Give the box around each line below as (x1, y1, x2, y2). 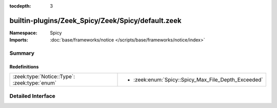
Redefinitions (9, 63, 39, 70)
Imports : (9, 37, 28, 43)
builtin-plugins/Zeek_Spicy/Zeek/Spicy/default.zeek (9, 16, 182, 25)
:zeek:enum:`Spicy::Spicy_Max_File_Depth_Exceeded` (133, 76, 264, 83)
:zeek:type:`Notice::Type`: (12, 73, 75, 80)
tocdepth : (9, 3, 31, 9)
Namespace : (9, 30, 38, 36)
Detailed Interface (9, 92, 56, 99)
